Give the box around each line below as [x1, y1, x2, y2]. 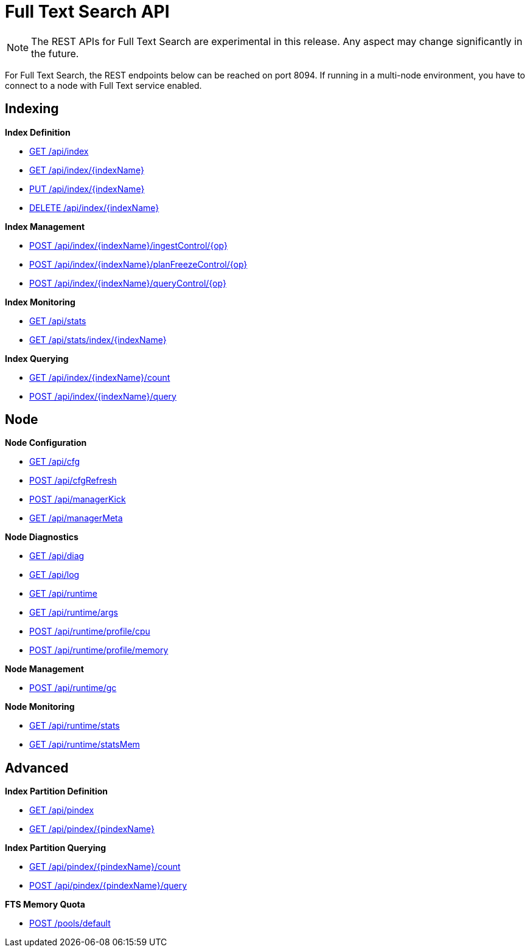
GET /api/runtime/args [29, 607, 118, 618]
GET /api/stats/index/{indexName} [29, 334, 167, 345]
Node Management [5, 664, 84, 675]
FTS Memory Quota [5, 899, 85, 910]
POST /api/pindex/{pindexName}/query [29, 880, 187, 891]
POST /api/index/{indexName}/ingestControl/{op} [29, 240, 228, 251]
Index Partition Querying [5, 843, 106, 853]
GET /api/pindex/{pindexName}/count [29, 861, 181, 872]
